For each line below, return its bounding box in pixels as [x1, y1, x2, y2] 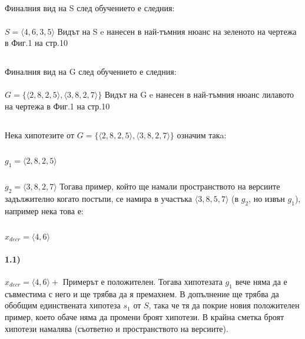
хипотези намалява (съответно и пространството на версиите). [5, 322, 228, 334]
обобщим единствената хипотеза [5, 299, 121, 311]
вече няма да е [235, 275, 287, 288]
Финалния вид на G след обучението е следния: [5, 65, 177, 78]
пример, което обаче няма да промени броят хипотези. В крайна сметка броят [5, 311, 284, 323]
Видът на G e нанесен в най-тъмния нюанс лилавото [104, 88, 294, 101]
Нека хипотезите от [5, 128, 75, 141]
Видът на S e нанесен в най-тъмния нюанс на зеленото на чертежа [57, 25, 297, 37]
